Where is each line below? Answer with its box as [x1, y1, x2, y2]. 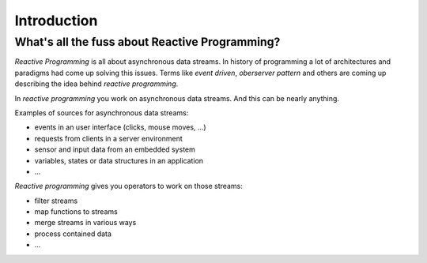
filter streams [34, 196, 78, 205]
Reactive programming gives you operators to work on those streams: [14, 182, 243, 191]
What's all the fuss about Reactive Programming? [14, 35, 281, 49]
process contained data [34, 229, 112, 239]
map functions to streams [34, 207, 118, 216]
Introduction [14, 12, 98, 29]
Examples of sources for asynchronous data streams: [14, 107, 189, 118]
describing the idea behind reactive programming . [14, 79, 179, 88]
